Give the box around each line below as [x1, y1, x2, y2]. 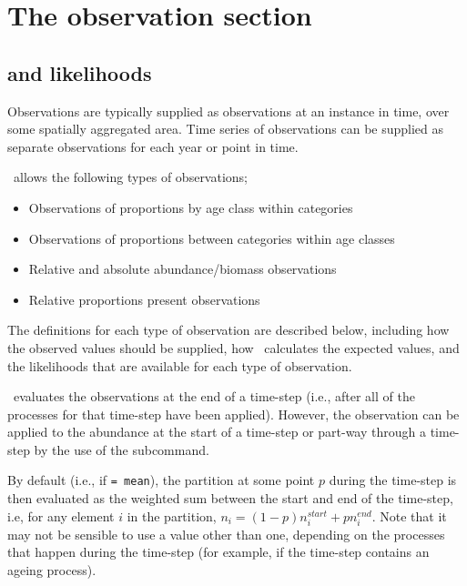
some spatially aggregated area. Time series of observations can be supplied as [7, 119, 444, 138]
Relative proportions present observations [28, 289, 260, 308]
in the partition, [127, 506, 217, 525]
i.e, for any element [7, 506, 115, 525]
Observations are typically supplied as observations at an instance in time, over [7, 101, 450, 120]
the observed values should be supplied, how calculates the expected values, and [7, 338, 460, 357]
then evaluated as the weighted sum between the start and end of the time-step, [7, 489, 453, 508]
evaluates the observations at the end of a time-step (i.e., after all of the [13, 387, 415, 406]
